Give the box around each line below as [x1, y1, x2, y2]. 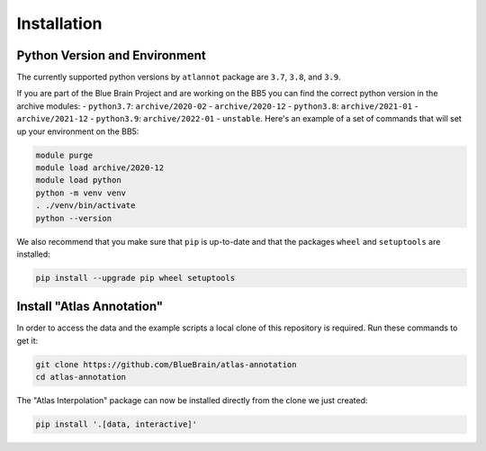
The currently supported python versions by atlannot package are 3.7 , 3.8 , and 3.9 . [16, 72, 341, 83]
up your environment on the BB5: [16, 126, 139, 137]
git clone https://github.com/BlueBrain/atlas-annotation [35, 359, 297, 369]
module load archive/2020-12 [35, 163, 165, 173]
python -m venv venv [35, 187, 126, 198]
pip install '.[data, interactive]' [35, 419, 198, 429]
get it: [16, 335, 39, 346]
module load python [35, 176, 121, 185]
